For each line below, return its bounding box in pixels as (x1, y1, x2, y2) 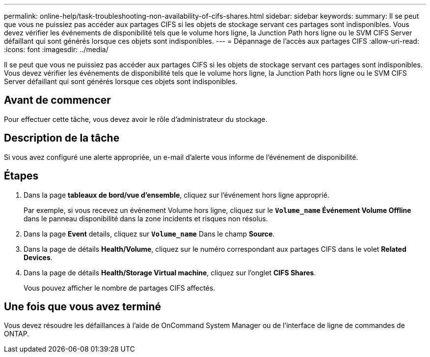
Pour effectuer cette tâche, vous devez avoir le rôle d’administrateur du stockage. (4, 115, 268, 123)
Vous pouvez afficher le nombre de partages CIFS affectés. (24, 283, 215, 292)
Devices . (24, 253, 53, 262)
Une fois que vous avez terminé (4, 300, 161, 313)
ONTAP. (4, 329, 29, 338)
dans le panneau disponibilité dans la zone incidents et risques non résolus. (24, 214, 268, 223)
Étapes (4, 170, 39, 182)
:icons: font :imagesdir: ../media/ (4, 45, 108, 54)
